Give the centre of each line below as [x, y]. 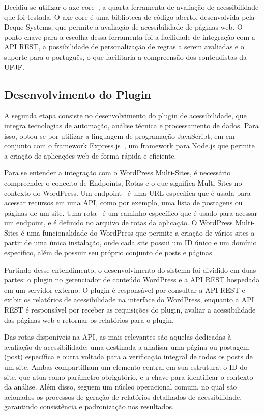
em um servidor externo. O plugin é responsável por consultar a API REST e [125, 289]
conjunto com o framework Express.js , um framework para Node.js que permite [129, 146]
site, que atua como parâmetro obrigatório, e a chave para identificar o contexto [129, 377]
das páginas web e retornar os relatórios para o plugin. [89, 319]
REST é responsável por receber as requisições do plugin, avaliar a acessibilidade [130, 310]
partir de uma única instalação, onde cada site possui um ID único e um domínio [130, 242]
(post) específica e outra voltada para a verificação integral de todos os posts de [128, 357]
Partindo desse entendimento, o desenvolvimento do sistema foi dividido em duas [130, 269]
